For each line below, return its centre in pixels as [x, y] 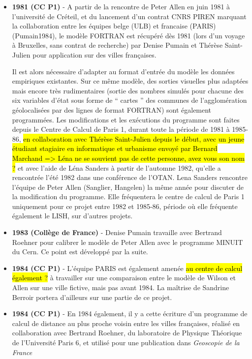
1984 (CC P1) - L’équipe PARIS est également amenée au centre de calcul [127, 268]
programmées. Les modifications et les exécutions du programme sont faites [126, 119]
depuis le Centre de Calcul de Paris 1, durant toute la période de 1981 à [121, 129]
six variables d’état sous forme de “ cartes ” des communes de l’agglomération [129, 100]
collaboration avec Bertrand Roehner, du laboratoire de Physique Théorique [127, 333]
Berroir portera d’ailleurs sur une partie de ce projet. [92, 297]
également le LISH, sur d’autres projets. [72, 216]
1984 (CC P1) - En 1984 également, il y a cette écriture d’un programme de [130, 314]
